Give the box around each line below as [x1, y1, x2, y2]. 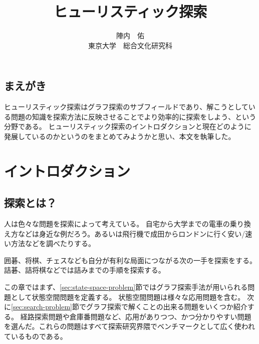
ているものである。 [4, 331, 67, 341]
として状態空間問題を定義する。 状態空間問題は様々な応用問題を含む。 [11, 291, 245, 302]
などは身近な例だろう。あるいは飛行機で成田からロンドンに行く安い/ [18, 228, 245, 239]
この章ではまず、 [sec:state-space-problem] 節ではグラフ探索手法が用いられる [4, 282, 248, 292]
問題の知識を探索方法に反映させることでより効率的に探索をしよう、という [11, 111, 256, 122]
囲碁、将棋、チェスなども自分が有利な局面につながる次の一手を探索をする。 [4, 255, 256, 265]
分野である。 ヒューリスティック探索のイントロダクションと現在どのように [4, 121, 251, 132]
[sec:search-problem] [11, 301, 72, 312]
